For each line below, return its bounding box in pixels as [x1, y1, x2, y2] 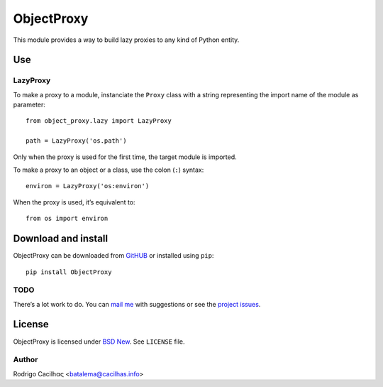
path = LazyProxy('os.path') [26, 137, 127, 145]
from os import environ [26, 214, 109, 223]
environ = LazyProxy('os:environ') [26, 182, 150, 190]
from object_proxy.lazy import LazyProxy [26, 117, 172, 125]
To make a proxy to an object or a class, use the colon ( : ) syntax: [13, 165, 204, 174]
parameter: [13, 100, 46, 109]
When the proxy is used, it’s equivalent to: [13, 197, 135, 206]
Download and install [13, 233, 109, 245]
